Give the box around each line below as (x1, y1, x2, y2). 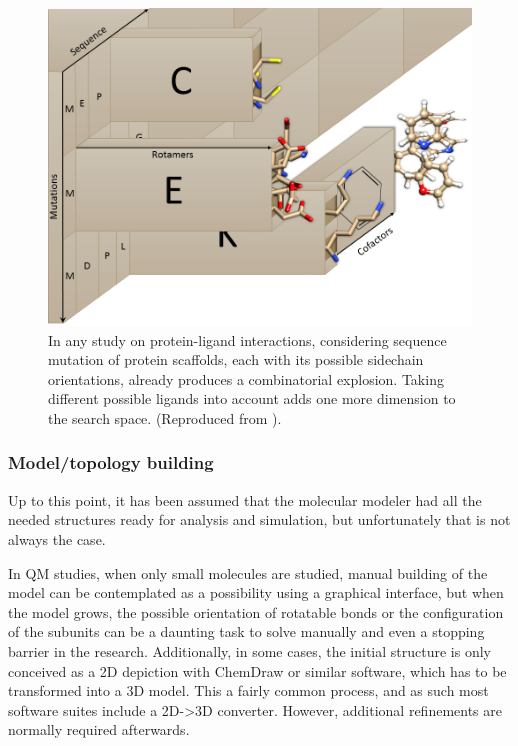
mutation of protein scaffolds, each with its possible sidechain (48, 349, 424, 370)
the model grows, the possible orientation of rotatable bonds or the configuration (8, 601, 504, 622)
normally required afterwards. (8, 719, 190, 740)
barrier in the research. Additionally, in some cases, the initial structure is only (8, 640, 491, 661)
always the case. (8, 528, 106, 549)
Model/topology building (8, 450, 214, 475)
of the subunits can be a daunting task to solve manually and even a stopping (8, 621, 485, 642)
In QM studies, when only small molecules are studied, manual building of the (8, 562, 488, 583)
